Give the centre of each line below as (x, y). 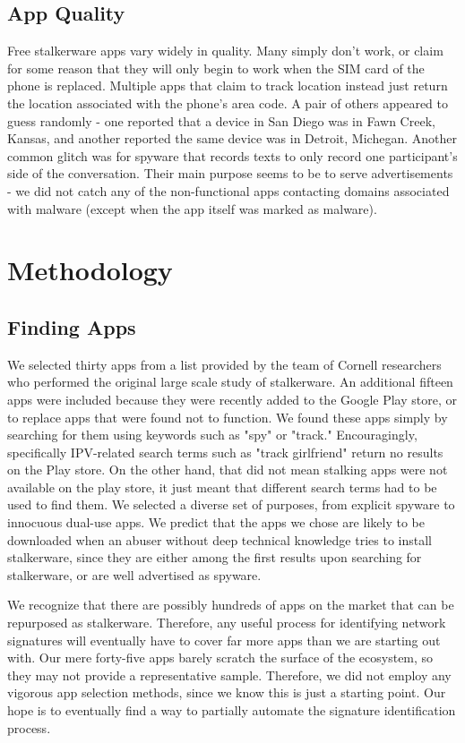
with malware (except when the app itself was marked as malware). (192, 208)
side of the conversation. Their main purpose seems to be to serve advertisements (230, 173)
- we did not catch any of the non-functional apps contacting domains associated (228, 190)
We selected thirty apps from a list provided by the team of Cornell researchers (224, 364)
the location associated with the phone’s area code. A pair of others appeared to (228, 102)
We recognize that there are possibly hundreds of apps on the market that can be (231, 605)
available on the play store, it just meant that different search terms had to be (222, 487)
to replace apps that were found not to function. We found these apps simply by (228, 417)
